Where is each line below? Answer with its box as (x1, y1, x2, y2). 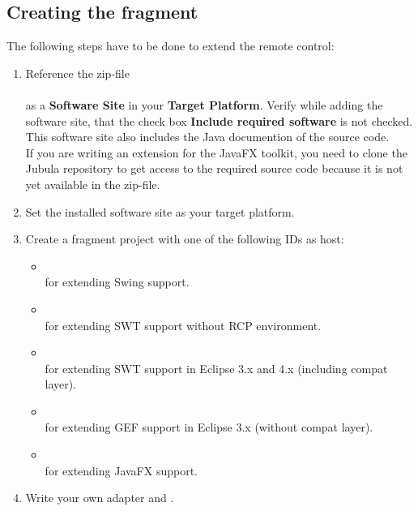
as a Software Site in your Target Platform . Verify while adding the (25, 96, 383, 113)
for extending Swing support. (45, 273, 190, 290)
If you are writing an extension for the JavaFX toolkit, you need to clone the (25, 144, 407, 161)
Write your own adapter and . (25, 489, 174, 506)
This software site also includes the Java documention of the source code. (25, 128, 390, 145)
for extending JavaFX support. (45, 462, 198, 479)
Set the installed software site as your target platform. (25, 203, 295, 220)
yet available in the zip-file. (25, 175, 160, 192)
